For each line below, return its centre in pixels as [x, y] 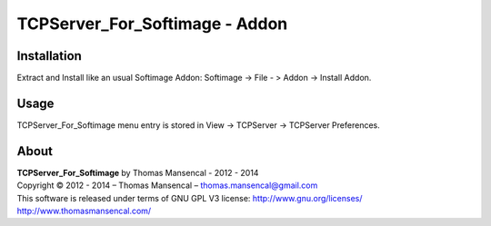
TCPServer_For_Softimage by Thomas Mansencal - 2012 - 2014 [138, 172]
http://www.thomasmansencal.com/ [84, 211]
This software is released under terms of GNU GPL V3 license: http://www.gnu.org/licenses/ [190, 198]
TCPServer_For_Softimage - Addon [152, 24]
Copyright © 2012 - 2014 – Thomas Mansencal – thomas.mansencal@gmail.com [167, 185]
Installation [49, 56]
